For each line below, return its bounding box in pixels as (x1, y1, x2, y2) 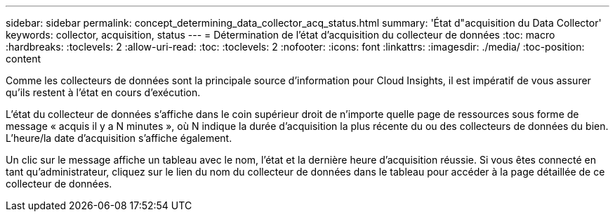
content (6, 53, 41, 65)
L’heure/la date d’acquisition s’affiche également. (6, 132, 232, 144)
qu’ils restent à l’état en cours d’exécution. (6, 86, 201, 98)
